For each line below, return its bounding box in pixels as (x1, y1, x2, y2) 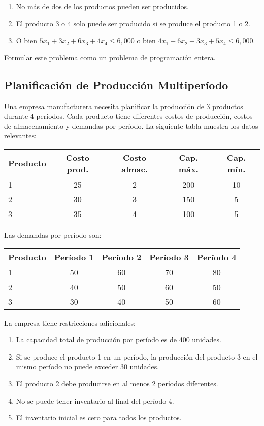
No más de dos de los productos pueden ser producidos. (16, 1, 189, 11)
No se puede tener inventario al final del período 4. (16, 395, 174, 406)
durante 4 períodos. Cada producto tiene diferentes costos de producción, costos (4, 111, 253, 121)
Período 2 (102, 251, 142, 263)
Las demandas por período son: (4, 229, 102, 240)
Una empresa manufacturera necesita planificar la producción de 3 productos (4, 100, 243, 111)
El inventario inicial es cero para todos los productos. (16, 412, 182, 423)
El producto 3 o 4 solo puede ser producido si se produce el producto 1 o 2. (16, 18, 250, 28)
